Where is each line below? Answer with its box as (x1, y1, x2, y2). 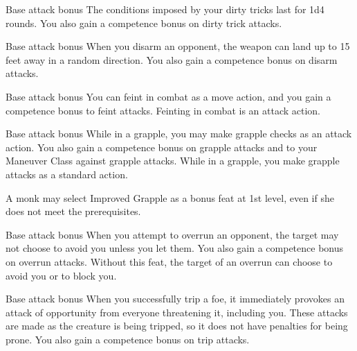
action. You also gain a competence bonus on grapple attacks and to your (6, 139, 318, 154)
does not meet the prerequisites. (6, 204, 141, 219)
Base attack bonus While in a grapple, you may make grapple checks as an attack (6, 126, 352, 141)
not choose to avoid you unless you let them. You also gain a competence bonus (6, 241, 344, 255)
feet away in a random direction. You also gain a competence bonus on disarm (6, 52, 338, 67)
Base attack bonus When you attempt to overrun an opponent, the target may (6, 227, 339, 241)
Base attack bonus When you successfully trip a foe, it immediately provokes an (6, 291, 345, 306)
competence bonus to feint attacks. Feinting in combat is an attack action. (6, 103, 321, 117)
